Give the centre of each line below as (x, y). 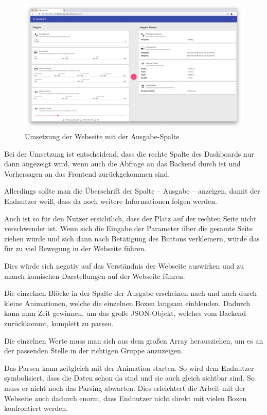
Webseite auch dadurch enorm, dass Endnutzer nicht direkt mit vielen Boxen (126, 398)
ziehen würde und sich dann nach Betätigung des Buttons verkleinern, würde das (132, 238)
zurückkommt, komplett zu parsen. (59, 323)
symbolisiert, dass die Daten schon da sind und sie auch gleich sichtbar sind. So (129, 378)
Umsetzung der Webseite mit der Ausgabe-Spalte (102, 136)
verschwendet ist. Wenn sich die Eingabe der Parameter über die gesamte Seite (129, 228)
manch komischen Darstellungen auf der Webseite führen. (95, 276)
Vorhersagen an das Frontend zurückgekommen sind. (87, 173)
